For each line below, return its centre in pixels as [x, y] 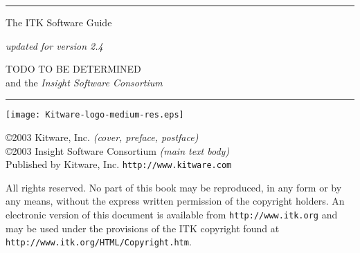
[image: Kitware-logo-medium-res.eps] [95, 115]
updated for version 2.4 [54, 45]
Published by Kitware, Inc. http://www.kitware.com [119, 164]
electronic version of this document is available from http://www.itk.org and [172, 215]
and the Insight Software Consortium [84, 82]
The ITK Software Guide [59, 22]
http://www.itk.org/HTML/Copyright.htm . [99, 242]
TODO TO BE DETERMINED [73, 69]
